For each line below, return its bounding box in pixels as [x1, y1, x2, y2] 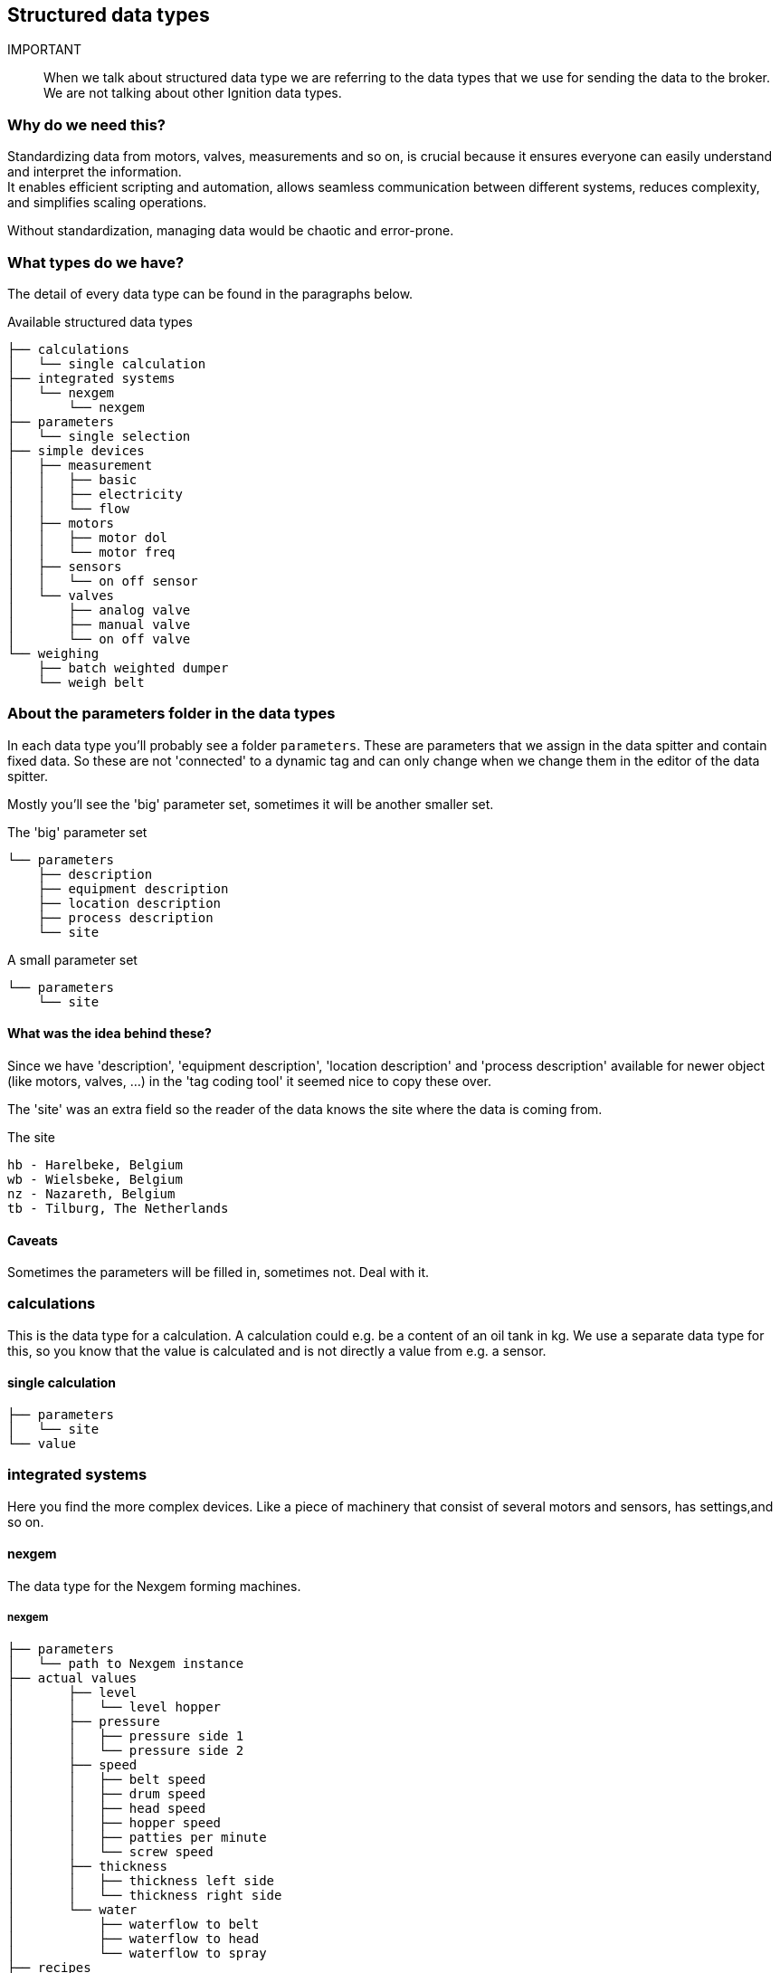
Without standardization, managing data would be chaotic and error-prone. [7, 223, 454, 239]
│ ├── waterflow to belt [7, 1916, 260, 1931]
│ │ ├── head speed [7, 1800, 206, 1816]
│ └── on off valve [7, 631, 191, 646]
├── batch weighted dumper [37, 660, 229, 675]
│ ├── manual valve [7, 616, 191, 632]
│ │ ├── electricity [7, 486, 183, 501]
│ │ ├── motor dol [7, 529, 168, 545]
